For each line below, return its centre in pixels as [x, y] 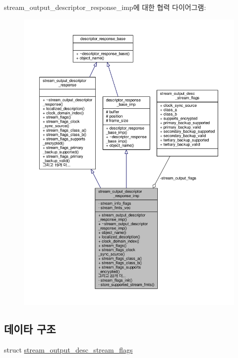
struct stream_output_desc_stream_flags [68, 350]
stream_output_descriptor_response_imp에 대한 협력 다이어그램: [105, 7]
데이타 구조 [30, 329]
